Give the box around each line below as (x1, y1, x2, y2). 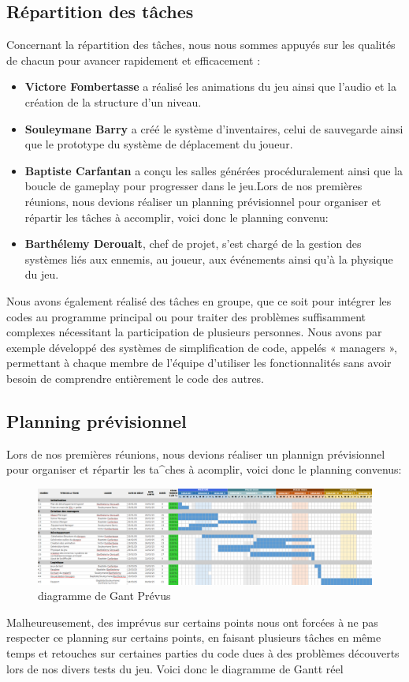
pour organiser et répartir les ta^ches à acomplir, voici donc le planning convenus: (6, 461, 402, 478)
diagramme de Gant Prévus (38, 587, 171, 604)
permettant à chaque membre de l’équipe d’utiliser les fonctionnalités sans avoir (6, 354, 392, 371)
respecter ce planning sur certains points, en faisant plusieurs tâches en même (6, 629, 381, 646)
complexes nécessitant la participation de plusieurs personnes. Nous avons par (6, 324, 382, 340)
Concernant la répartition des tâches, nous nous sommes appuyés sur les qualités (6, 36, 396, 53)
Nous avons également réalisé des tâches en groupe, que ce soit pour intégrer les (6, 292, 392, 309)
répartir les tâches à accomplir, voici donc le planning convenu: (24, 208, 329, 225)
